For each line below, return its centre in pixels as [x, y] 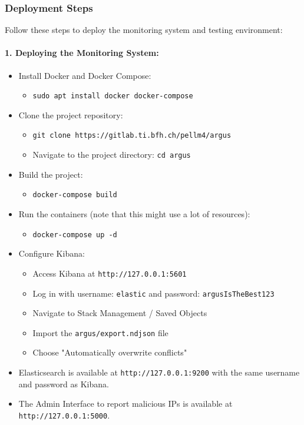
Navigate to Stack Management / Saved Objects [120, 313]
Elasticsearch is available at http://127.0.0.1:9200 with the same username [159, 372]
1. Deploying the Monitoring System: [82, 53]
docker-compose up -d [75, 235]
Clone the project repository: [71, 114]
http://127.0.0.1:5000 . [64, 415]
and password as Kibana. [64, 384]
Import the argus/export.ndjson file [100, 332]
